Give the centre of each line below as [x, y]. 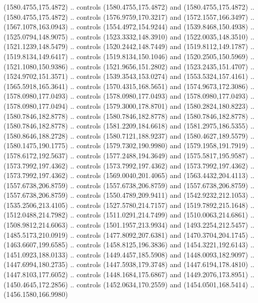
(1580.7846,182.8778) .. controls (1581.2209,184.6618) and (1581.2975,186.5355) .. [129, 126]
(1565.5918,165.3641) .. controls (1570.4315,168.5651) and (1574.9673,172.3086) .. [129, 86]
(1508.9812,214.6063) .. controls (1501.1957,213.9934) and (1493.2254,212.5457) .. [129, 225]
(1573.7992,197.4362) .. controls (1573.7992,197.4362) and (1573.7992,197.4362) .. [129, 165]
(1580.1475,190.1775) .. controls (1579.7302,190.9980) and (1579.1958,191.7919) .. [129, 145]
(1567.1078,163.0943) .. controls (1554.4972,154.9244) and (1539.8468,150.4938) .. [129, 27]
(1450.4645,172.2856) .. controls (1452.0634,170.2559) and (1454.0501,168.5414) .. [129, 284]
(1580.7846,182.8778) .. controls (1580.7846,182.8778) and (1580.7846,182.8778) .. [129, 116]
